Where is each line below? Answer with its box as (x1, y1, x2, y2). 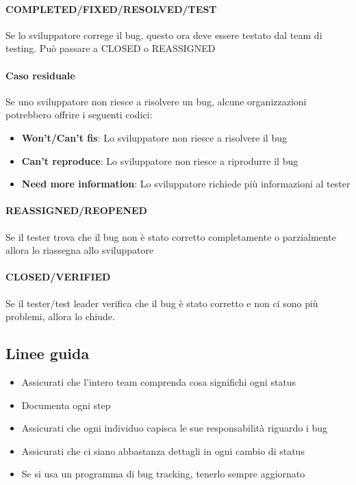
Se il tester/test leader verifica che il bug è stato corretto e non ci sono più (5, 296, 318, 310)
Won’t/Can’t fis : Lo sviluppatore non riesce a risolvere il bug (21, 130, 287, 144)
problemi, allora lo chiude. (5, 309, 115, 324)
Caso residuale (5, 68, 75, 82)
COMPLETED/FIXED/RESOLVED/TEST (5, 1, 217, 16)
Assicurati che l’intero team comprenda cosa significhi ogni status (21, 374, 296, 389)
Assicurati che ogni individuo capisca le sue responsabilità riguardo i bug (21, 421, 328, 435)
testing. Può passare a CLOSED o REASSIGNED (5, 41, 216, 55)
